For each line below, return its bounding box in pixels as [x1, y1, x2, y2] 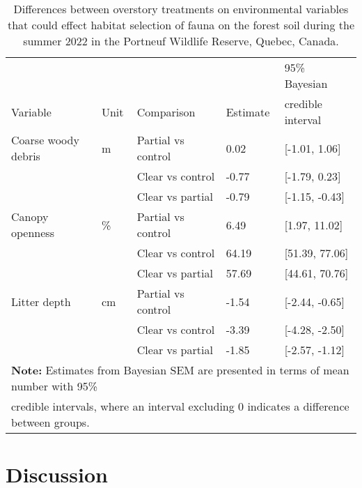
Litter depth [11, 293, 71, 310]
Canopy [11, 208, 49, 224]
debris [11, 148, 40, 164]
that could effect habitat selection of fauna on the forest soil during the [7, 17, 355, 33]
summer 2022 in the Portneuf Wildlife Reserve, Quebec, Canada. [23, 33, 339, 49]
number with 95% [11, 378, 98, 394]
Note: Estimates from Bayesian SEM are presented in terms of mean [11, 362, 349, 378]
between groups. [11, 414, 90, 430]
